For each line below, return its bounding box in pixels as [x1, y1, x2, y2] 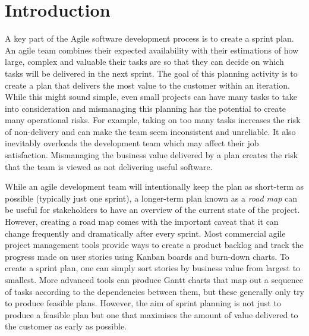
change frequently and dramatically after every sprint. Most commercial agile [5, 227, 286, 239]
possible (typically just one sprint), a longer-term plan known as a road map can [5, 191, 298, 204]
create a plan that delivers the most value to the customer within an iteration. [5, 78, 290, 91]
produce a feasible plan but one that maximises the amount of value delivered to [5, 308, 298, 321]
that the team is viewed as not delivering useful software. [5, 160, 213, 172]
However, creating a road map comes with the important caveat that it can [5, 215, 279, 228]
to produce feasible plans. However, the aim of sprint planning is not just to [5, 297, 281, 309]
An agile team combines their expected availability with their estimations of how [5, 43, 299, 56]
